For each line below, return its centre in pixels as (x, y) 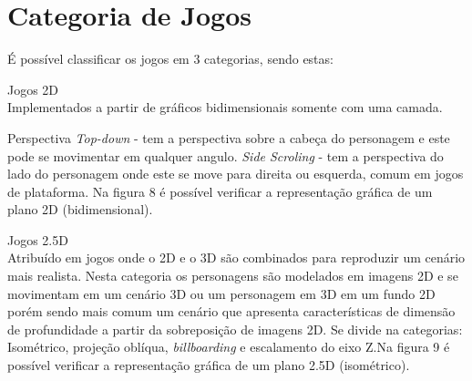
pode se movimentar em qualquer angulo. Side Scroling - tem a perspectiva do (226, 155)
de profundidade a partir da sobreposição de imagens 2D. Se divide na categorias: (235, 329)
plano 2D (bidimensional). (80, 209)
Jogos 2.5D (38, 239)
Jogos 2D (33, 89)
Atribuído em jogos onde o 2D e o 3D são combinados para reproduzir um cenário (236, 257)
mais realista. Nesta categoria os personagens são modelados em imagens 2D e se (233, 276)
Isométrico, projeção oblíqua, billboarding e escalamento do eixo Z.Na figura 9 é (229, 347)
